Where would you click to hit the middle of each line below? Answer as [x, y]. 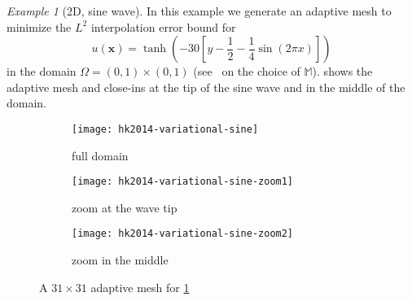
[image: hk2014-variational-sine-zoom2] [183, 234]
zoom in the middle [120, 260]
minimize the [39, 26]
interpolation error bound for [163, 26]
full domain [100, 155]
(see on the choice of [247, 71]
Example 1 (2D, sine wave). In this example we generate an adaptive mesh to [199, 11]
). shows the [342, 71]
